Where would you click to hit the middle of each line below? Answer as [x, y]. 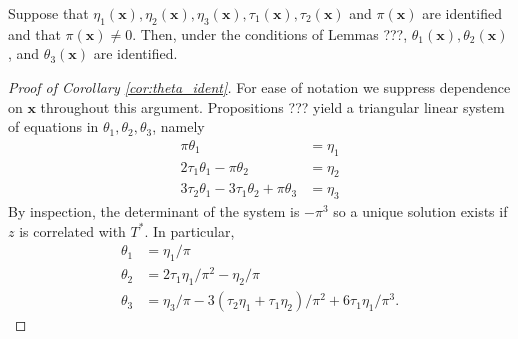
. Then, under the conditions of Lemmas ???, [270, 33]
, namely [178, 126]
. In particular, [189, 230]
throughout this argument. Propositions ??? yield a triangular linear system [272, 106]
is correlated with [72, 230]
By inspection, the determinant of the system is [154, 211]
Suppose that [48, 13]
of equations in [53, 126]
